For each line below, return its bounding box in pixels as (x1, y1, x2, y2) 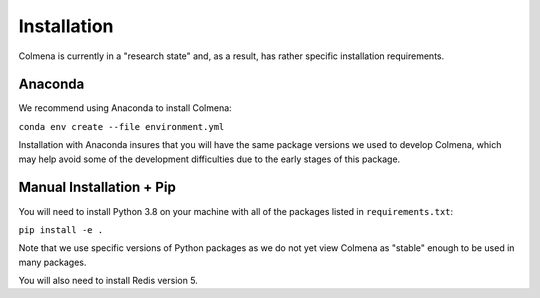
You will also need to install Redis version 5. (18, 275, 199, 287)
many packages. (18, 256, 87, 268)
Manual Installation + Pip (18, 179, 177, 196)
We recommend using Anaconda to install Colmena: (18, 102, 232, 114)
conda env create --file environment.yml (18, 121, 225, 132)
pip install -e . (18, 224, 104, 235)
